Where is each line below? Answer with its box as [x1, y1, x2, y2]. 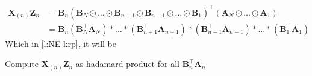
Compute [5, 57, 39, 70]
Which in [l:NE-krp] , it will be [5, 37, 117, 49]
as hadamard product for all [75, 57, 179, 70]
